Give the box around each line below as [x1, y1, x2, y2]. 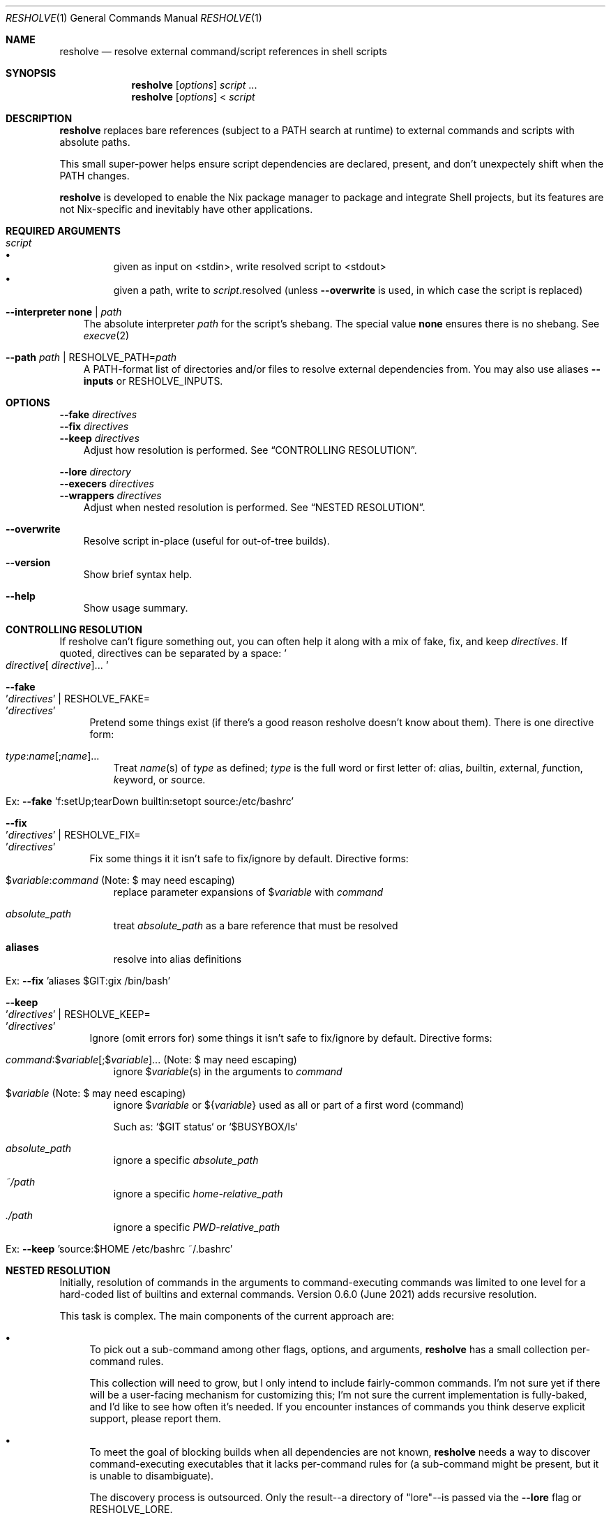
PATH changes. [59, 170, 130, 182]
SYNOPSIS [6, 67, 56, 79]
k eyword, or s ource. [113, 774, 206, 785]
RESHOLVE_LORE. [89, 1503, 173, 1515]
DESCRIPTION [6, 112, 73, 124]
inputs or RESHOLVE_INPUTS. [83, 375, 223, 387]
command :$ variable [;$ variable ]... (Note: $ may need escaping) [6, 1054, 297, 1065]
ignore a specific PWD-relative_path [113, 1221, 280, 1233]
